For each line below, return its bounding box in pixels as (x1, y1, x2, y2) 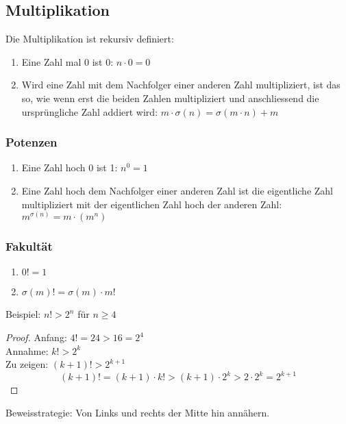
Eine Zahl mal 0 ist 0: (21, 54, 114, 68)
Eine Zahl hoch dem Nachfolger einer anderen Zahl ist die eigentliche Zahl (21, 183, 334, 197)
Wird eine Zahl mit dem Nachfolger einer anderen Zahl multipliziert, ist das (21, 77, 341, 92)
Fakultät (5, 238, 53, 255)
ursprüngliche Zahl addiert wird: (21, 104, 158, 119)
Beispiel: (5, 307, 41, 321)
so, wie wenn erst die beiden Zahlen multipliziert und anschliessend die (21, 90, 319, 105)
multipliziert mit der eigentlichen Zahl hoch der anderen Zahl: (21, 197, 282, 211)
